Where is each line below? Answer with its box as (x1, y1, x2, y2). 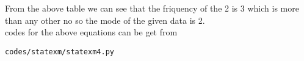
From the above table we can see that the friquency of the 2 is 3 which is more (5, 2, 299, 14)
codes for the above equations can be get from (5, 26, 178, 38)
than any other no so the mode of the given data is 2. (5, 13, 205, 26)
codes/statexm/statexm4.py (5, 47, 114, 56)
